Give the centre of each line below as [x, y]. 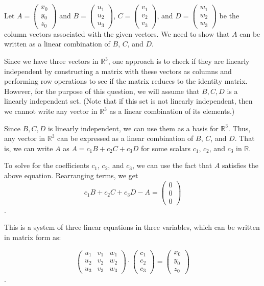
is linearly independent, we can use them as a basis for [133, 128]
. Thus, [239, 128]
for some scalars [166, 148]
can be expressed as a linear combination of [125, 138]
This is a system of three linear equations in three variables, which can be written [132, 227]
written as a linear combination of [57, 44]
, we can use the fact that [172, 165]
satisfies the [241, 165]
